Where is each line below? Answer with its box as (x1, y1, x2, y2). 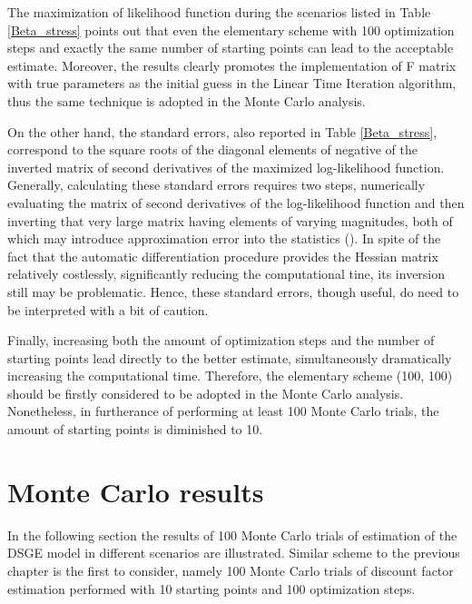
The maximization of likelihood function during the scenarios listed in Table (7, 3, 431, 21)
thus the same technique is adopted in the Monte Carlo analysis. (7, 91, 366, 110)
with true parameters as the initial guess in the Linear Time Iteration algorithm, (7, 74, 457, 93)
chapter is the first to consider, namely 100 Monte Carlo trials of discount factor (7, 560, 454, 579)
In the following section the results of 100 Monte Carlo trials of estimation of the (7, 525, 457, 544)
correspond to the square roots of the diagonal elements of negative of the (7, 140, 418, 159)
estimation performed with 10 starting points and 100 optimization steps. (7, 579, 416, 598)
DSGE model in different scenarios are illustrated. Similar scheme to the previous (7, 543, 460, 562)
